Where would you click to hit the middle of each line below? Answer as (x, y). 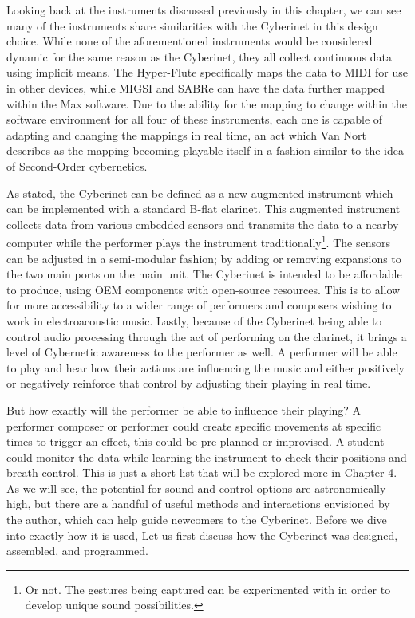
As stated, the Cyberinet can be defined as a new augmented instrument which (200, 193)
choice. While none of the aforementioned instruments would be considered (190, 41)
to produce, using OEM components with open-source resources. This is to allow (204, 289)
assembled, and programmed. (77, 551)
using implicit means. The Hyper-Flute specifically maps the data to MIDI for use (207, 72)
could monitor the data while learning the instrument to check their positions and (207, 457)
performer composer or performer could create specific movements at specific (194, 425)
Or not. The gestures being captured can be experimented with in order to (208, 589)
